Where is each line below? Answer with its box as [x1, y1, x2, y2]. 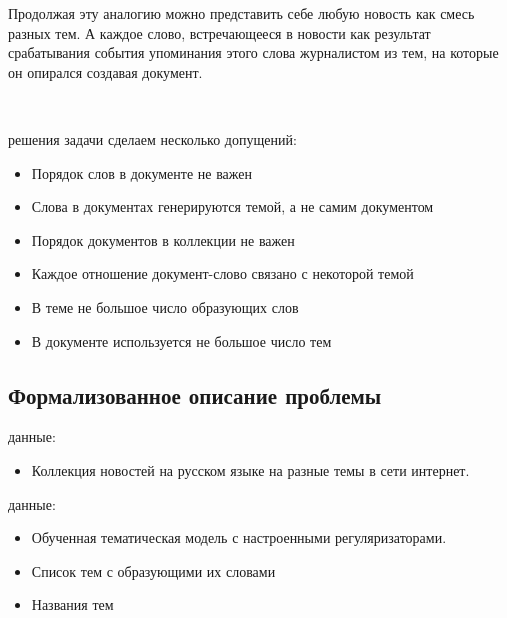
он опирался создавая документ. [8, 61, 203, 82]
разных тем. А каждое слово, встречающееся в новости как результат [8, 22, 431, 43]
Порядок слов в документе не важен [31, 162, 252, 183]
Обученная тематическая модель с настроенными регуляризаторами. [31, 527, 447, 548]
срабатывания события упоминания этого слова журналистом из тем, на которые [8, 42, 499, 63]
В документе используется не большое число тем [31, 330, 332, 351]
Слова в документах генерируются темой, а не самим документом [31, 196, 434, 217]
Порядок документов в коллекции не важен [31, 229, 295, 250]
